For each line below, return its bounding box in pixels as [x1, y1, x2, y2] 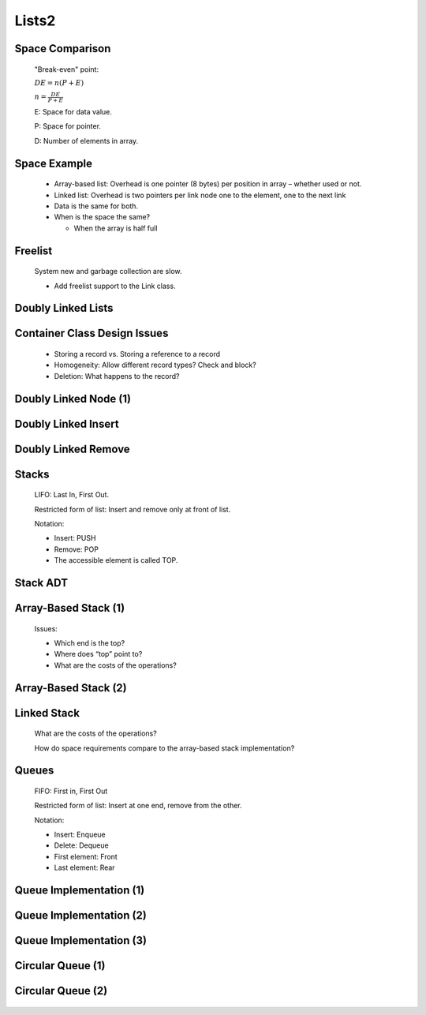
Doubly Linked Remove [14, 442, 130, 455]
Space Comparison [14, 42, 111, 55]
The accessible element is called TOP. [54, 556, 178, 565]
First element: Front [54, 852, 118, 861]
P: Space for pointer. [34, 122, 102, 131]
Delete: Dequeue [54, 841, 110, 850]
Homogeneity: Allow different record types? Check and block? [54, 360, 256, 370]
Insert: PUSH [54, 534, 96, 543]
